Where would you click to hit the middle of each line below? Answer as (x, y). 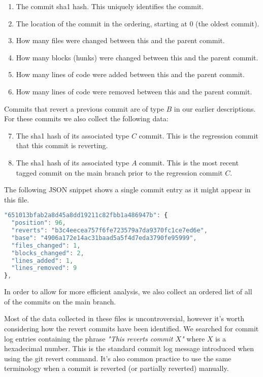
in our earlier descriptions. (215, 108)
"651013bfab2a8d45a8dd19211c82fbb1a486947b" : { (86, 215)
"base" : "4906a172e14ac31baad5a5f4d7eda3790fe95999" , (104, 238)
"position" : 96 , (39, 223)
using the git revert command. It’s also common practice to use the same (118, 358)
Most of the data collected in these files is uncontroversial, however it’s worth (124, 318)
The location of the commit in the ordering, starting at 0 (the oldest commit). (138, 23)
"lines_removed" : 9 (44, 268)
